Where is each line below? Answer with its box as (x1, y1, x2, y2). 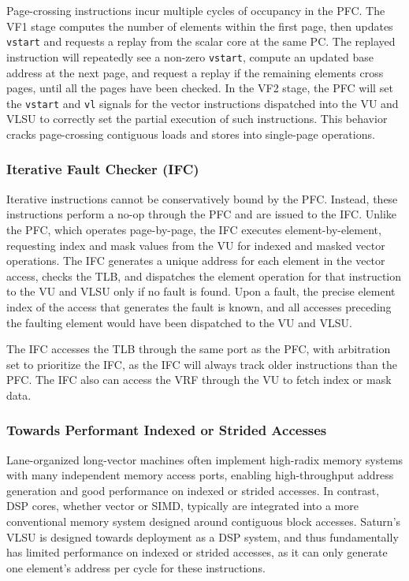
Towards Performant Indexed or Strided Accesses (6, 420, 327, 440)
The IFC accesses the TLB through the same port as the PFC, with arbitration (6, 341, 391, 357)
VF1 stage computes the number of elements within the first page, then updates (6, 17, 393, 34)
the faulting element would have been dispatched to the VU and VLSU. (6, 314, 352, 330)
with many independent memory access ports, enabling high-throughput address (6, 467, 394, 483)
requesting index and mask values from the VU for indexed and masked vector (6, 236, 385, 253)
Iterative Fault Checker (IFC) (6, 159, 199, 179)
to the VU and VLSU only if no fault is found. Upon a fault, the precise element (6, 283, 396, 300)
